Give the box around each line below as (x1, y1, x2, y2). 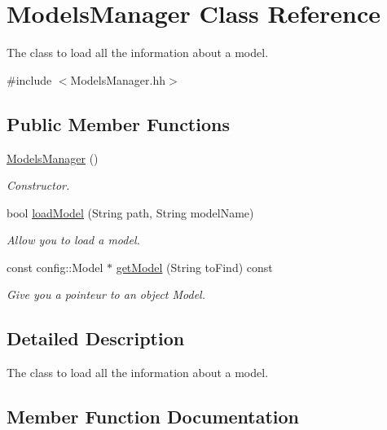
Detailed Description (7, 326, 185, 351)
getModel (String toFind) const (116, 258, 273, 275)
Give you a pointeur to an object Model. (7, 286, 206, 303)
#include (7, 71, 52, 88)
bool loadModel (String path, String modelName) (7, 204, 254, 221)
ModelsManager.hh (70, 71, 165, 88)
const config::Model (7, 258, 103, 275)
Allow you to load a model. (7, 231, 140, 248)
